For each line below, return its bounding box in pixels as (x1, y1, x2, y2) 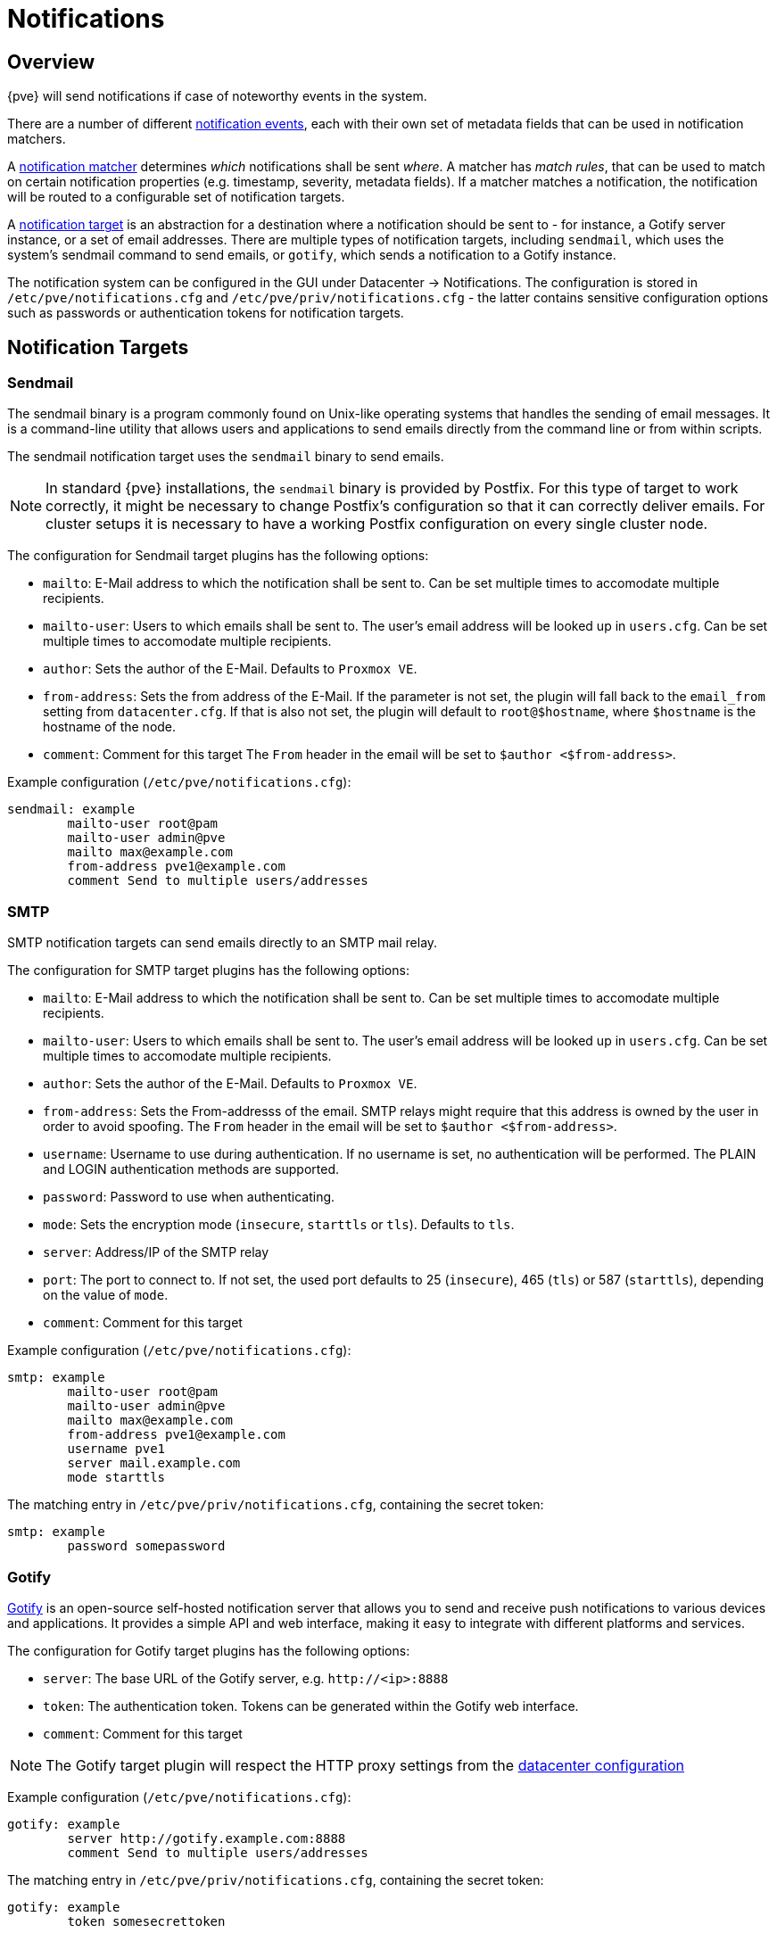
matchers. (7, 131, 66, 147)
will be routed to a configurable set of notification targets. (7, 189, 345, 205)
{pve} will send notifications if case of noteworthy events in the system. (7, 88, 427, 104)
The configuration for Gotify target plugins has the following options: (7, 1642, 410, 1658)
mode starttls (67, 1470, 166, 1485)
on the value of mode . (43, 1287, 169, 1303)
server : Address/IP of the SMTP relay (43, 1244, 269, 1260)
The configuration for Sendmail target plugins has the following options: (7, 548, 429, 564)
